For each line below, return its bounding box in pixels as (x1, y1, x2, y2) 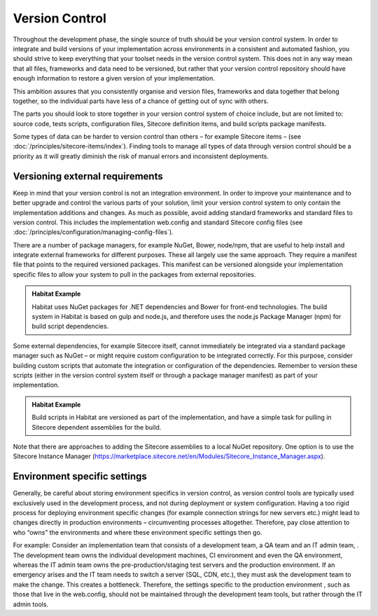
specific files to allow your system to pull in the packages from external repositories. (13, 270, 256, 278)
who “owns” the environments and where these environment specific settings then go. (13, 528, 262, 536)
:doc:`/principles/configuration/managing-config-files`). (13, 228, 174, 236)
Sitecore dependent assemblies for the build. (31, 423, 162, 431)
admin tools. (13, 600, 49, 608)
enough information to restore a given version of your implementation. (13, 74, 216, 83)
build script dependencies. (31, 322, 109, 331)
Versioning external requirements (13, 170, 164, 182)
